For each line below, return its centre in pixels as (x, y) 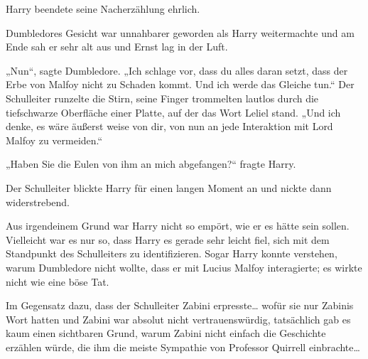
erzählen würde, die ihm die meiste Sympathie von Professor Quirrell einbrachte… (183, 347)
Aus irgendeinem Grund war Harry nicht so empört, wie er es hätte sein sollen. (178, 226)
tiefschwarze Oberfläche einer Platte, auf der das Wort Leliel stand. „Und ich (173, 112)
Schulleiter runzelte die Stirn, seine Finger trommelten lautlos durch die (162, 98)
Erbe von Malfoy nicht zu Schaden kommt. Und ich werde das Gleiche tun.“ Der (180, 84)
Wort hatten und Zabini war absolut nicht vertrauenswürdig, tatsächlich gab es (178, 319)
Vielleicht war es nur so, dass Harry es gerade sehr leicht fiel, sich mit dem (168, 239)
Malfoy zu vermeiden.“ (54, 140)
